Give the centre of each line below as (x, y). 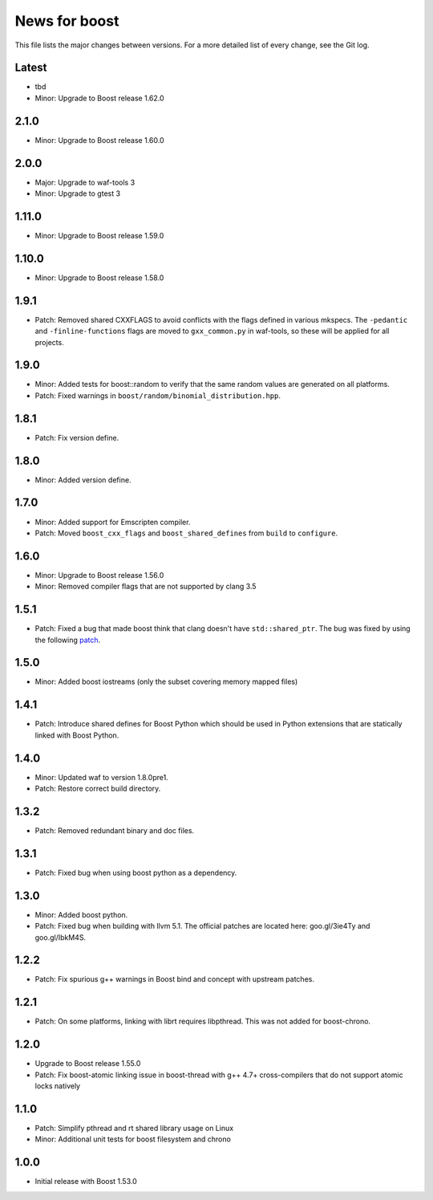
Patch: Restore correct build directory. (98, 789)
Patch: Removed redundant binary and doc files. (115, 830)
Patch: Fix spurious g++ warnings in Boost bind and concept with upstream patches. (174, 979)
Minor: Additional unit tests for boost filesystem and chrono (133, 1139)
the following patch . (68, 640)
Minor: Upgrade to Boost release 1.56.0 (99, 575)
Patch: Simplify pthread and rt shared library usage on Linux (134, 1128)
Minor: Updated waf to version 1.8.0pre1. (101, 777)
